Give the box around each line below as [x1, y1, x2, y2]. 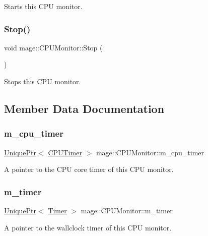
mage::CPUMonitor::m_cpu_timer [96, 147, 204, 157]
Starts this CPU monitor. [4, 1, 83, 11]
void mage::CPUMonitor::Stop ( [4, 42, 103, 52]
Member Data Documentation [4, 100, 165, 116]
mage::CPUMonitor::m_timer [81, 205, 173, 215]
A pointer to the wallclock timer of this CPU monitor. [4, 222, 172, 232]
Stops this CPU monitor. [4, 76, 81, 86]
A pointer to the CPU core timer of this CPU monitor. [4, 164, 174, 174]
